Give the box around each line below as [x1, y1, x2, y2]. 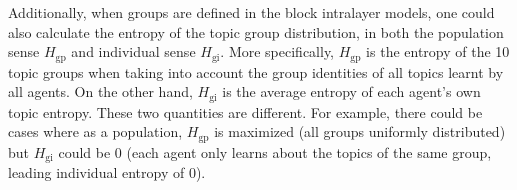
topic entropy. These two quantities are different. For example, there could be [8, 101, 483, 122]
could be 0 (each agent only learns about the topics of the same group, [58, 141, 492, 162]
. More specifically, [220, 41, 335, 62]
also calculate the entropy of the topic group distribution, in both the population [8, 21, 504, 42]
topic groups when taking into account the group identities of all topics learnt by [8, 61, 504, 82]
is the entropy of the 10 [366, 41, 510, 62]
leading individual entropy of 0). [8, 162, 206, 183]
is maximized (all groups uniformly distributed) [214, 121, 506, 142]
